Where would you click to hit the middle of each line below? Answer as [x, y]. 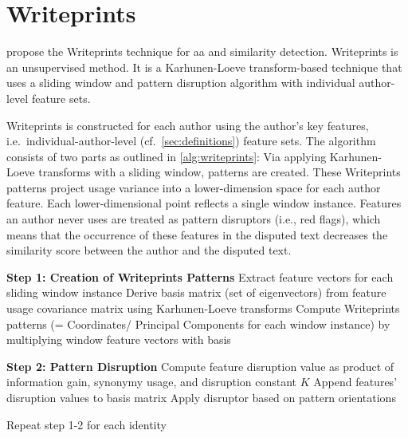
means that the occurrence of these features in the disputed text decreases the [197, 234]
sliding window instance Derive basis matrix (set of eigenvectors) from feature [196, 292]
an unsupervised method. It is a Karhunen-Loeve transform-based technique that [204, 67]
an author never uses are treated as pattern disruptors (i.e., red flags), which [194, 219]
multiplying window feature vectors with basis [119, 339]
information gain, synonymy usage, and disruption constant [152, 382]
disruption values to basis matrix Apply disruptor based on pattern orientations [201, 397]
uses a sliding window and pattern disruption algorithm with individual [181, 83]
